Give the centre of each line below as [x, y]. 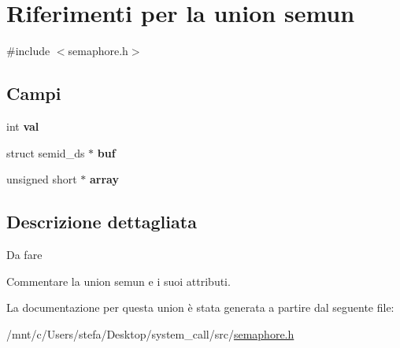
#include [28, 51]
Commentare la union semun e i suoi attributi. [119, 281]
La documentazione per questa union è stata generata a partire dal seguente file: [200, 307]
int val [23, 126]
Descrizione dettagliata [102, 222]
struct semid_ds [46, 152]
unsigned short [42, 179]
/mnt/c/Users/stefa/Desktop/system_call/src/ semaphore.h [150, 333]
